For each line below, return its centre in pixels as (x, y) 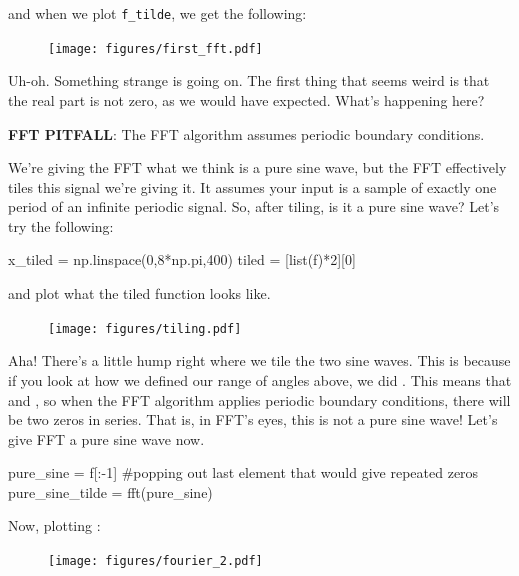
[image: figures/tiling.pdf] (145, 328)
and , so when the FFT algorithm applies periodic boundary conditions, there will (259, 399)
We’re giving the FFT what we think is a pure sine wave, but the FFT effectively (257, 167)
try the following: (61, 225)
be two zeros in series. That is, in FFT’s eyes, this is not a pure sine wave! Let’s (253, 419)
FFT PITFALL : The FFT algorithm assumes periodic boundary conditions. (246, 133)
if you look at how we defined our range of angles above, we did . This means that (260, 379)
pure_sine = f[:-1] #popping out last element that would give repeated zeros (243, 472)
